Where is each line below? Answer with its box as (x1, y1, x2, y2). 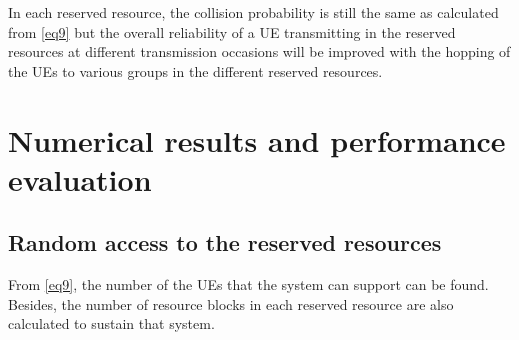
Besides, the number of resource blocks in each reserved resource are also (8, 293, 454, 314)
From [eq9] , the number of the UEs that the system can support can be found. (8, 274, 489, 295)
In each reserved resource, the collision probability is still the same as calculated (8, 2, 499, 22)
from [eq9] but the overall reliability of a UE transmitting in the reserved (8, 21, 456, 42)
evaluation (8, 158, 152, 199)
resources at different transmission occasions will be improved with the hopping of (8, 41, 511, 62)
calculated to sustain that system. (8, 313, 215, 334)
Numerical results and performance (8, 119, 506, 160)
